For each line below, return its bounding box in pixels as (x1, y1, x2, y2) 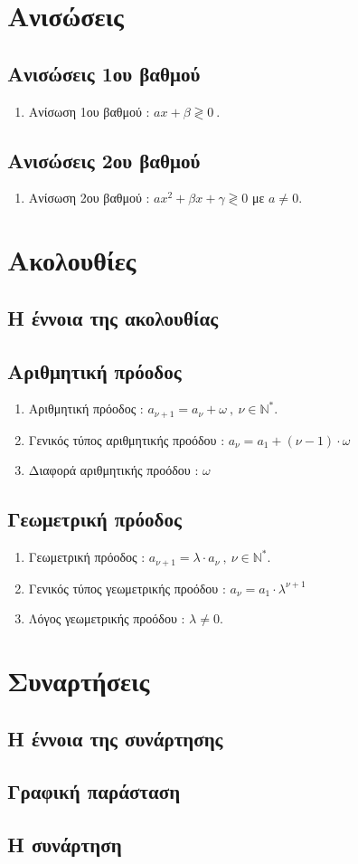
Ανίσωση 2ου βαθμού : (28, 188, 150, 207)
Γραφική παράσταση (7, 777, 181, 805)
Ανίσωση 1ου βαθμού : (28, 101, 150, 120)
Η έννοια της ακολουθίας (7, 303, 219, 331)
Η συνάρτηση (7, 831, 122, 859)
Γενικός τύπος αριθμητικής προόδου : (28, 430, 225, 449)
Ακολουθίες (7, 242, 137, 279)
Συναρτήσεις (7, 662, 150, 698)
